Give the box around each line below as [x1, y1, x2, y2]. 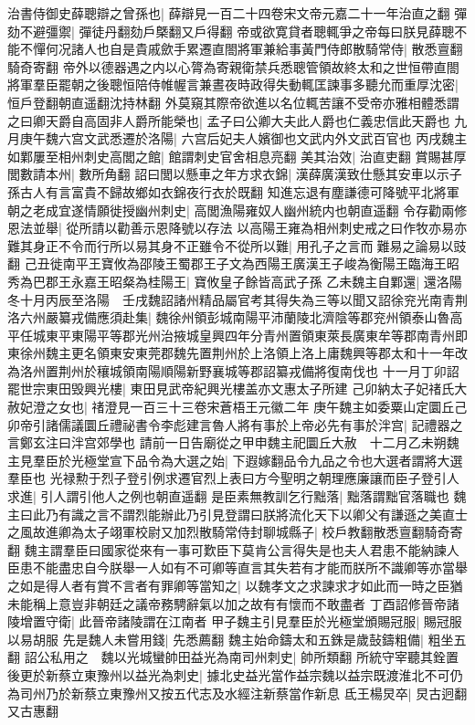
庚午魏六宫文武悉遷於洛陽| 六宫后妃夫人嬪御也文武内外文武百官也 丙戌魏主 [19, 129, 468, 148]
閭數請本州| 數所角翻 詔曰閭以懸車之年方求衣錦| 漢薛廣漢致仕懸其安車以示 [7, 164, 449, 184]
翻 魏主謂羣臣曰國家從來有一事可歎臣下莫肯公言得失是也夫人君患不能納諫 [7, 540, 447, 559]
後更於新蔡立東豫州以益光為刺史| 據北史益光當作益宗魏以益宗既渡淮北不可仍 [7, 665, 463, 684]
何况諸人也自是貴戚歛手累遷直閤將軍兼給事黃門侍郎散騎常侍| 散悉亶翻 [45, 39, 463, 58]
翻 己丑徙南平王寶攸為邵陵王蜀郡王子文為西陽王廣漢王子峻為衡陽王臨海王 [7, 254, 447, 273]
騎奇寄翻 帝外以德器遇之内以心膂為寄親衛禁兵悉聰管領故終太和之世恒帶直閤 [7, 57, 459, 76]
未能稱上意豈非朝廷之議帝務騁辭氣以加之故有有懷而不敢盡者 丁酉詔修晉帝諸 [7, 594, 459, 613]
